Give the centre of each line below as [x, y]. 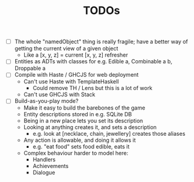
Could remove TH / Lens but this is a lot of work [92, 88]
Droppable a [30, 68]
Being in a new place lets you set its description [83, 121]
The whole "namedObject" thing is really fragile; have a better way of [101, 42]
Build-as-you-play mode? [46, 101]
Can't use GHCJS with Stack [59, 94]
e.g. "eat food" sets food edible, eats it [81, 147]
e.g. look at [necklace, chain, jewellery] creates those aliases [109, 134]
